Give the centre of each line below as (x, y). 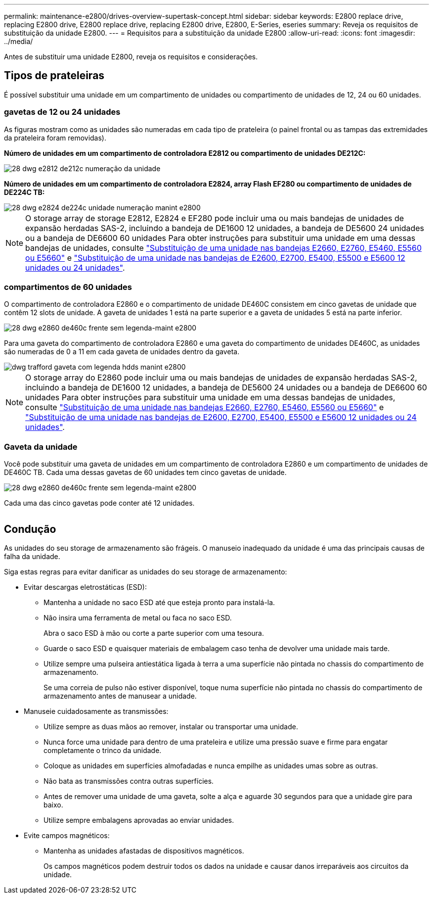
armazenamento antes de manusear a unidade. (120, 696)
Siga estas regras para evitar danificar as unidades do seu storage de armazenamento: (146, 571)
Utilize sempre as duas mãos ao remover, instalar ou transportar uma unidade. (171, 726)
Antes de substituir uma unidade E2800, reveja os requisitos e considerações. (131, 57)
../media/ (19, 41)
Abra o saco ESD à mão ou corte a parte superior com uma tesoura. (154, 633)
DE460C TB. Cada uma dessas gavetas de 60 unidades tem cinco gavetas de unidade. (145, 473)
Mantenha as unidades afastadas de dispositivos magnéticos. (144, 851)
